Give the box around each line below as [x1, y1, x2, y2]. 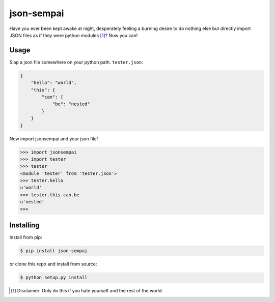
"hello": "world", [31, 80, 77, 86]
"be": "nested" [52, 101, 90, 107]
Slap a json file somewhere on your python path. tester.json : [9, 59, 144, 65]
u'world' [20, 185, 42, 191]
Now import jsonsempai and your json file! [9, 135, 98, 142]
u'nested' [20, 199, 45, 205]
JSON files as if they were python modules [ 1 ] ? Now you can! [9, 32, 138, 38]
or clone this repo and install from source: [9, 261, 97, 267]
